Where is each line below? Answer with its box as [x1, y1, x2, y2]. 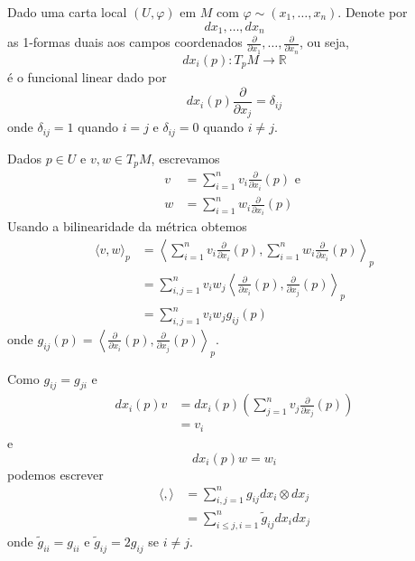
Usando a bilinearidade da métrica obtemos [7, 217, 247, 236]
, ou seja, [299, 33, 349, 51]
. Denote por [337, 3, 408, 21]
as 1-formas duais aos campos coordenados [7, 33, 243, 51]
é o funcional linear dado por [7, 68, 167, 87]
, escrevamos [151, 148, 220, 167]
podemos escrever [7, 464, 104, 483]
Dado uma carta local [7, 3, 127, 21]
